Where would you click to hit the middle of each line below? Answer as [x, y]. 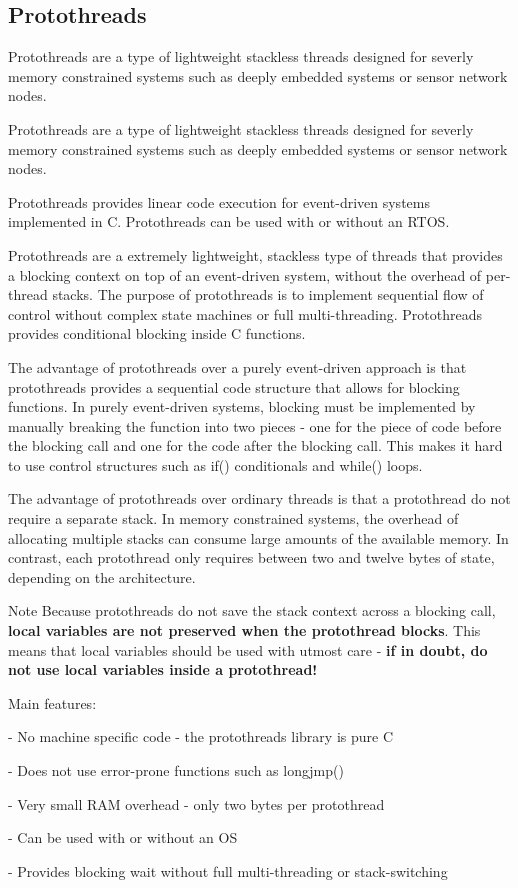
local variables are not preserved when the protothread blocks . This [244, 630]
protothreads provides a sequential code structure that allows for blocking [234, 386]
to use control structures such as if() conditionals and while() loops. [215, 464]
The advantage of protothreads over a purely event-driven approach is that [237, 366]
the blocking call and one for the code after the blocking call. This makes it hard [255, 445]
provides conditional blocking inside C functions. [157, 333]
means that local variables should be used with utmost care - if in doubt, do [248, 649]
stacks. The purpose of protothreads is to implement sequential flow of [268, 294]
